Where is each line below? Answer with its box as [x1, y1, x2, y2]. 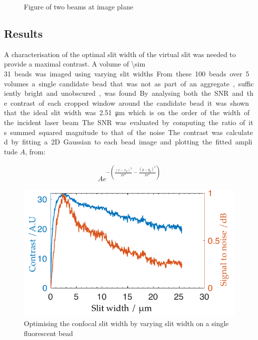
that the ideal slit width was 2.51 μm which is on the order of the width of [4, 107, 250, 118]
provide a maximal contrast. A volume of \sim [4, 59, 146, 69]
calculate [226, 127, 253, 137]
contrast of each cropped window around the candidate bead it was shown [10, 97, 249, 108]
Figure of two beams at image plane [24, 1, 134, 11]
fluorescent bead [24, 328, 73, 338]
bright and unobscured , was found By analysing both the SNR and [24, 88, 244, 98]
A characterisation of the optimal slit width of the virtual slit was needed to [4, 49, 236, 59]
